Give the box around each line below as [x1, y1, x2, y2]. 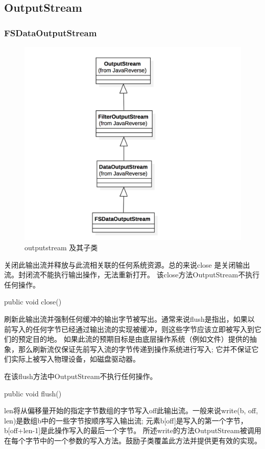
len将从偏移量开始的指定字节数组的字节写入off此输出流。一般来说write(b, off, [4, 405, 258, 416]
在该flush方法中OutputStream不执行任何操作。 [4, 370, 157, 381]
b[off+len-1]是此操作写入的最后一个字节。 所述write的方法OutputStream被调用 [4, 425, 261, 436]
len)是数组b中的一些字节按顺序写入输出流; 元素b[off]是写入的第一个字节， [4, 415, 248, 426]
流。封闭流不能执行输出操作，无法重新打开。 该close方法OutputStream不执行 [4, 269, 260, 280]
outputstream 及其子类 [25, 242, 98, 253]
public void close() [4, 296, 62, 307]
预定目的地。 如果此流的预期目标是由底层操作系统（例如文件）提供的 [18, 334, 250, 344]
